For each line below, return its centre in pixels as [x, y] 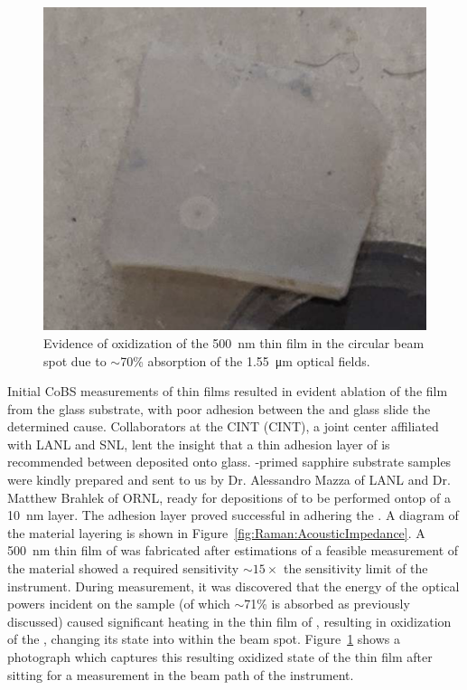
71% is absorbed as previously [327, 604]
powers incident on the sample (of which [119, 604]
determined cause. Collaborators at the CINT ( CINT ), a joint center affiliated [223, 426]
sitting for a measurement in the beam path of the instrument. [181, 674]
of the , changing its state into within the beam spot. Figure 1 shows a [204, 639]
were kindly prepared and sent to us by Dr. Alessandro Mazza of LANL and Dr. [229, 480]
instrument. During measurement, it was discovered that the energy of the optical [233, 586]
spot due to [75, 360]
